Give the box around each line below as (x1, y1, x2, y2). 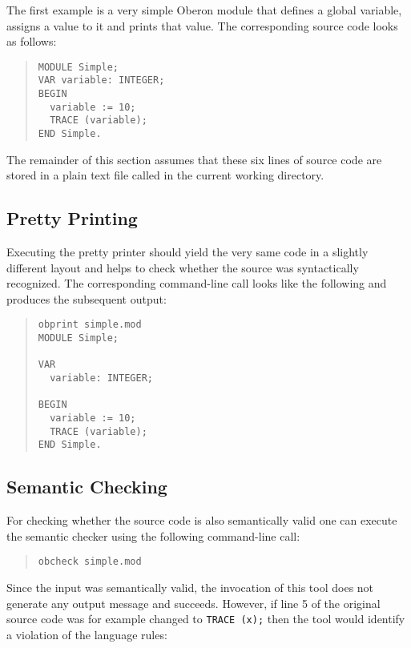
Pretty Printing (6, 206, 138, 231)
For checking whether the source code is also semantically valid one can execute (6, 512, 397, 529)
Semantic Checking (6, 474, 167, 499)
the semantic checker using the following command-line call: (6, 527, 300, 544)
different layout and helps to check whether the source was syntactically (6, 259, 359, 276)
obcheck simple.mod (38, 556, 142, 568)
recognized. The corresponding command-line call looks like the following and (6, 275, 387, 292)
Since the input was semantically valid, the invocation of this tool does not (6, 579, 374, 596)
